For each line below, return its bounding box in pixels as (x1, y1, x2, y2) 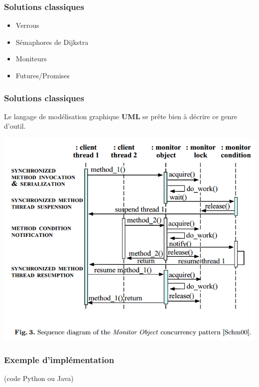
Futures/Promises (15, 70, 70, 80)
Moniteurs (15, 53, 47, 64)
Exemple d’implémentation (4, 354, 115, 366)
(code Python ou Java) (4, 373, 74, 384)
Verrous (15, 20, 39, 30)
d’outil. (4, 121, 26, 131)
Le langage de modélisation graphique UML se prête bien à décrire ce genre (4, 111, 237, 121)
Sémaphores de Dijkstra (15, 36, 89, 47)
